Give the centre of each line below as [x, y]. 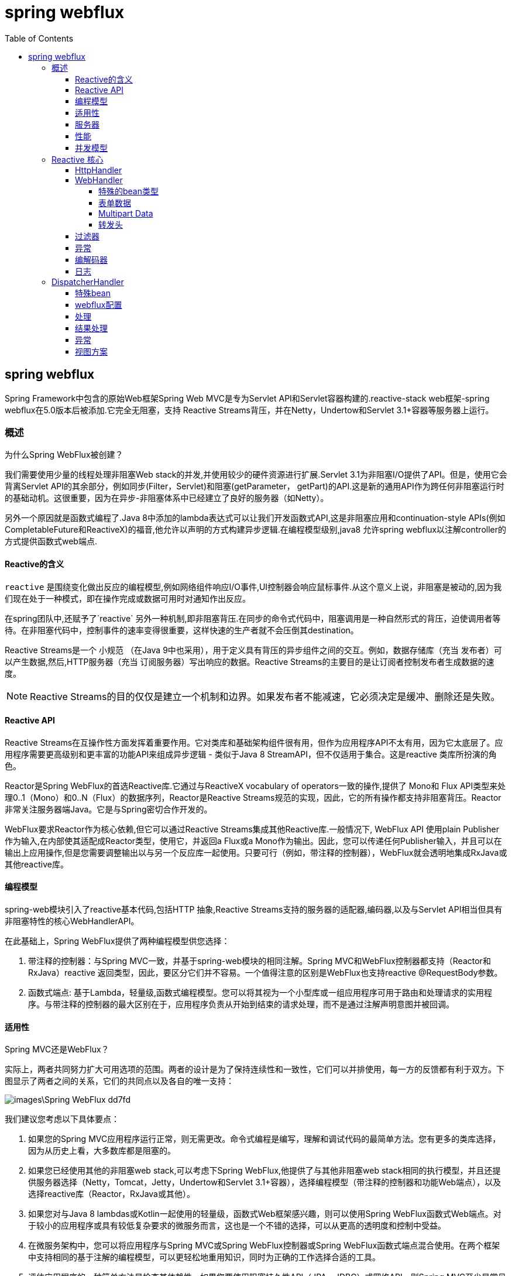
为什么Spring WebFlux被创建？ [64, 455]
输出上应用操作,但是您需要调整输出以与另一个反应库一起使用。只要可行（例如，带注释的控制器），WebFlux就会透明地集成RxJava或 [256, 852]
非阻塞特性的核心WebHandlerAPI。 [72, 921]
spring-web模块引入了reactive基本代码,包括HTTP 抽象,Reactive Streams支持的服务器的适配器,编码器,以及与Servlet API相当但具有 [254, 909]
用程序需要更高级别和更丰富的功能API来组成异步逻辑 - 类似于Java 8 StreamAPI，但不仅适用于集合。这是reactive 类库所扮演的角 [251, 754]
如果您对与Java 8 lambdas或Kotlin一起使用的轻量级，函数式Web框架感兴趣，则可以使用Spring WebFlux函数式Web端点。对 [265, 1214]
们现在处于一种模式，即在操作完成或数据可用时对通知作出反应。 [128, 598]
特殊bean [93, 293]
